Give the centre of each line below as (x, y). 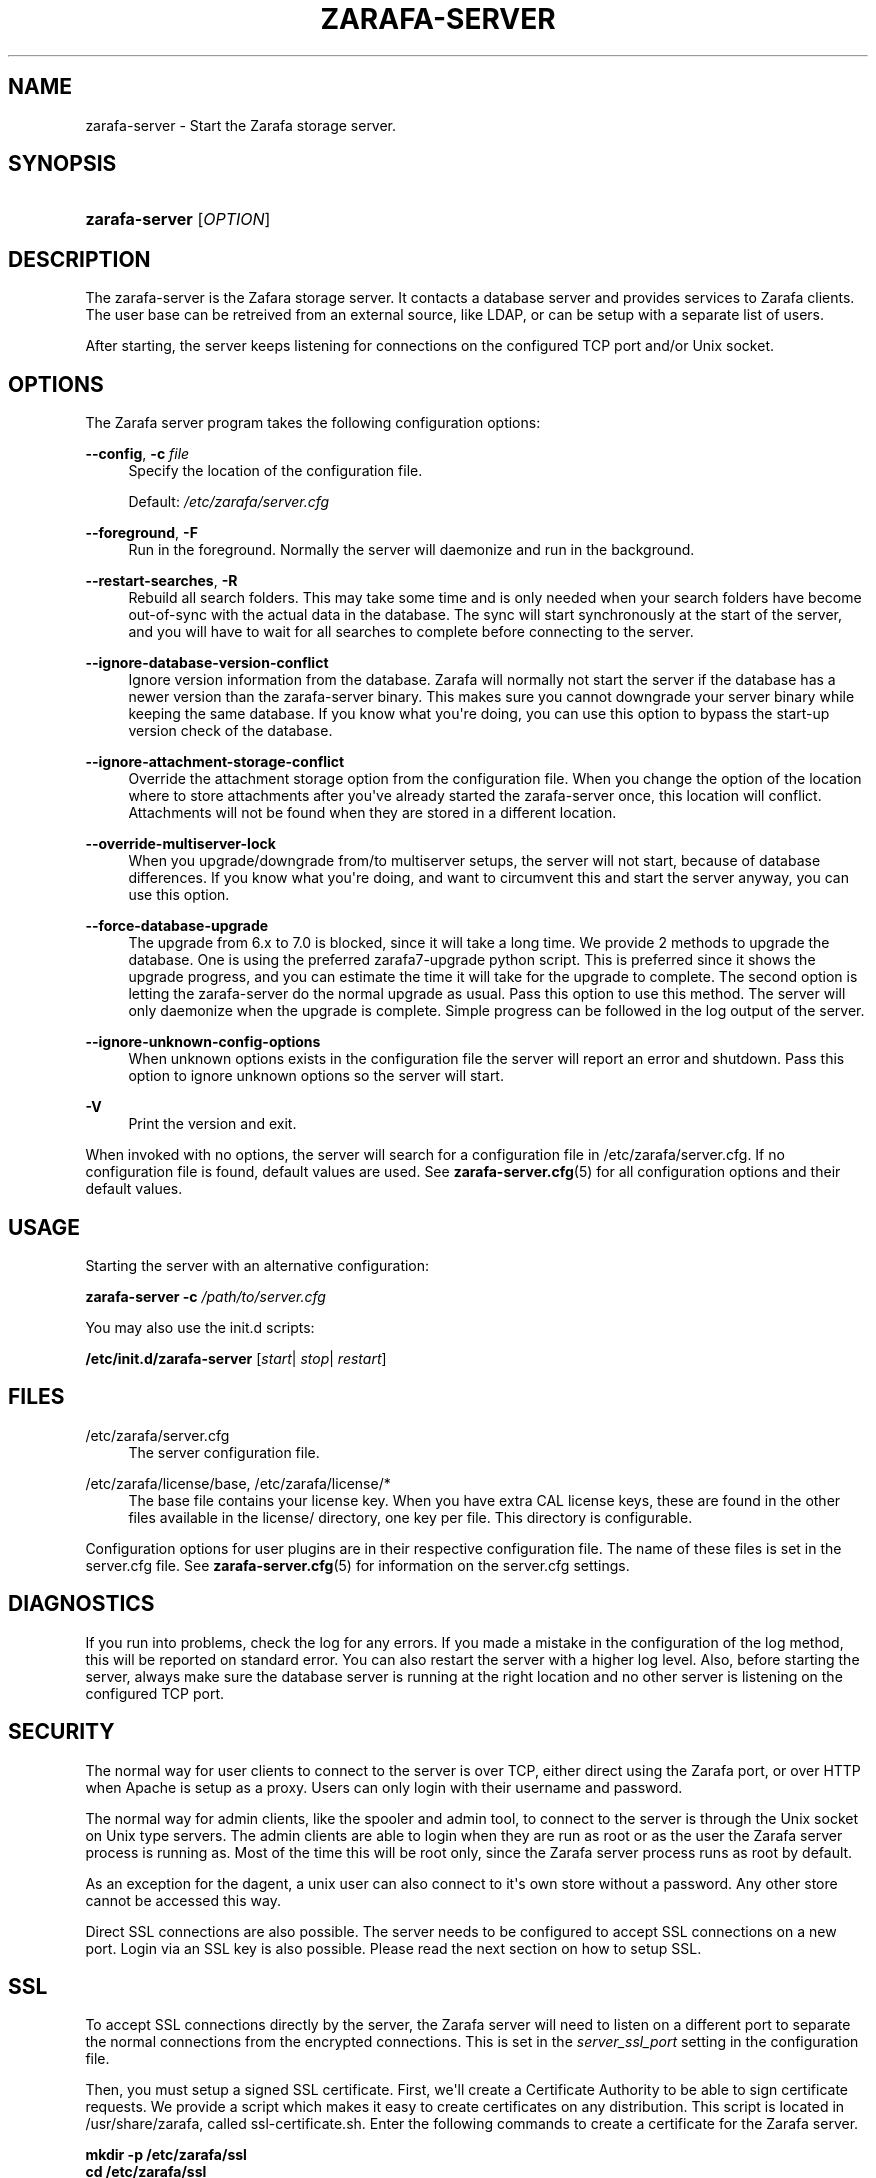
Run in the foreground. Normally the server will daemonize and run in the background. (411, 550)
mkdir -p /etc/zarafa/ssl (166, 2155)
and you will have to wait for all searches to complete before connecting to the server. (411, 632)
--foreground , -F (141, 533)
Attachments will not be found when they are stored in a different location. (372, 813)
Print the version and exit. (212, 1124)
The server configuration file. (224, 1452)
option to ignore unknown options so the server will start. (316, 1076)
